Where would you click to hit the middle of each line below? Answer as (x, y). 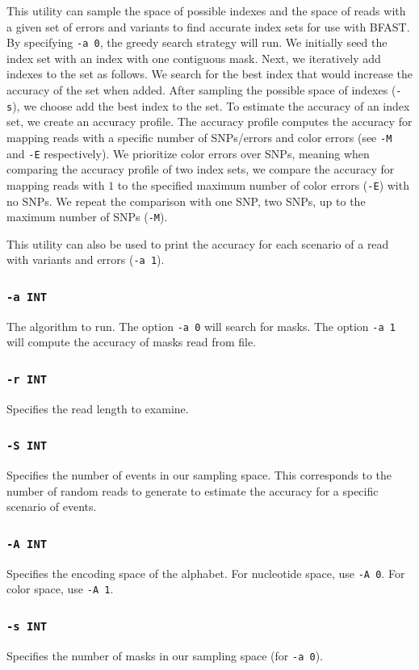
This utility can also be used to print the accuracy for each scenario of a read (198, 243)
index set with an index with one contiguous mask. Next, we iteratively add (194, 58)
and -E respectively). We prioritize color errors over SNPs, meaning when (188, 153)
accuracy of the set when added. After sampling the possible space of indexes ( (201, 90)
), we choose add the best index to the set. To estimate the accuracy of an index (211, 105)
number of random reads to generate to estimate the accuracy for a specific (193, 490)
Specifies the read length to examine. (98, 408)
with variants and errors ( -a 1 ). (86, 260)
